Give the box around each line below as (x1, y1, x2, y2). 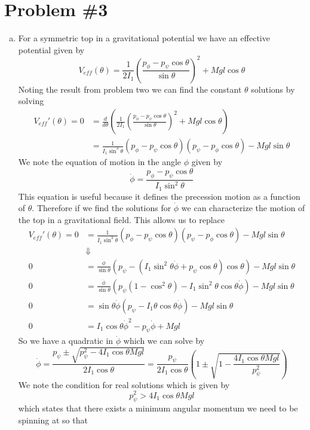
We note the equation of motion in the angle (18, 155, 182, 168)
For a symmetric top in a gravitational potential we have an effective (18, 32, 270, 44)
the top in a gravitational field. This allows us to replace (18, 213, 225, 225)
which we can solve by (123, 334, 205, 347)
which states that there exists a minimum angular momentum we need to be (18, 402, 298, 414)
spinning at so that (18, 413, 88, 426)
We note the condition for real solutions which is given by (18, 378, 230, 391)
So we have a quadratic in (18, 334, 113, 347)
